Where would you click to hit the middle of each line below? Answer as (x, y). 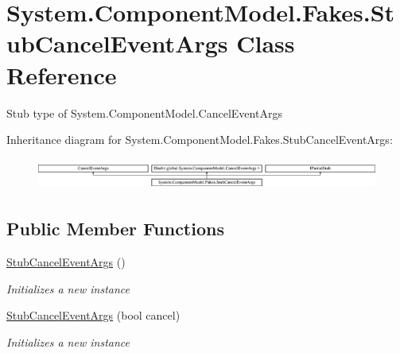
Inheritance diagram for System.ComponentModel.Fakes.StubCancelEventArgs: (200, 140)
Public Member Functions (115, 229)
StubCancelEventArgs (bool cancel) (93, 315)
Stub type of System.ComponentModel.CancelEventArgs (144, 112)
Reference (62, 74)
